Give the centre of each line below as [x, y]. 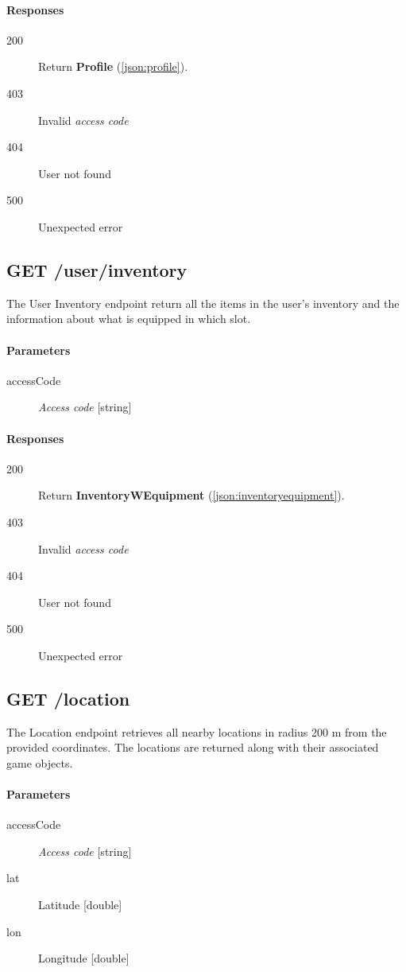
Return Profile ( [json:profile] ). [113, 66]
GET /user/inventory [97, 269]
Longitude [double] [84, 958]
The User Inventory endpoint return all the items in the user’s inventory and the [203, 303]
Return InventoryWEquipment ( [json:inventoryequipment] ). [191, 495]
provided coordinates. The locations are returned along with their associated [193, 747]
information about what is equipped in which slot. [129, 319]
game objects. [40, 762]
